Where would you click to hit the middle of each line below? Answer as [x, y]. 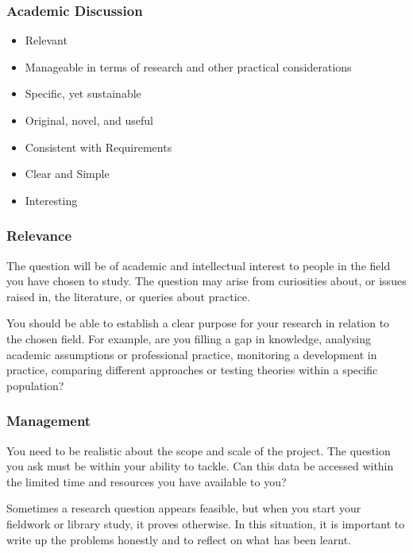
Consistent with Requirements [98, 147]
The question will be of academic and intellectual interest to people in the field [199, 265]
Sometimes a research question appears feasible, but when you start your [184, 508]
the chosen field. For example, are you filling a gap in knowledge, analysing [189, 338]
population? [35, 385]
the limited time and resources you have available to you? [147, 481]
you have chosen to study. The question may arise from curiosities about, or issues [206, 281]
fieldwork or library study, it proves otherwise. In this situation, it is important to [206, 523]
